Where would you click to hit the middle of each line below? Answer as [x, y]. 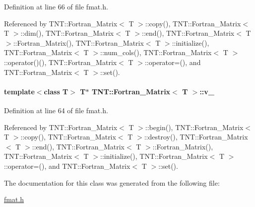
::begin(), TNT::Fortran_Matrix [194, 127]
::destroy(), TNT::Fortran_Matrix [196, 137]
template [19, 91]
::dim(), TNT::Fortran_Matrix [67, 33]
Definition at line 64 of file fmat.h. [56, 110]
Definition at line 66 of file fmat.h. [56, 6]
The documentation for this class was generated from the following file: [112, 182]
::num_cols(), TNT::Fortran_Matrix [156, 52]
